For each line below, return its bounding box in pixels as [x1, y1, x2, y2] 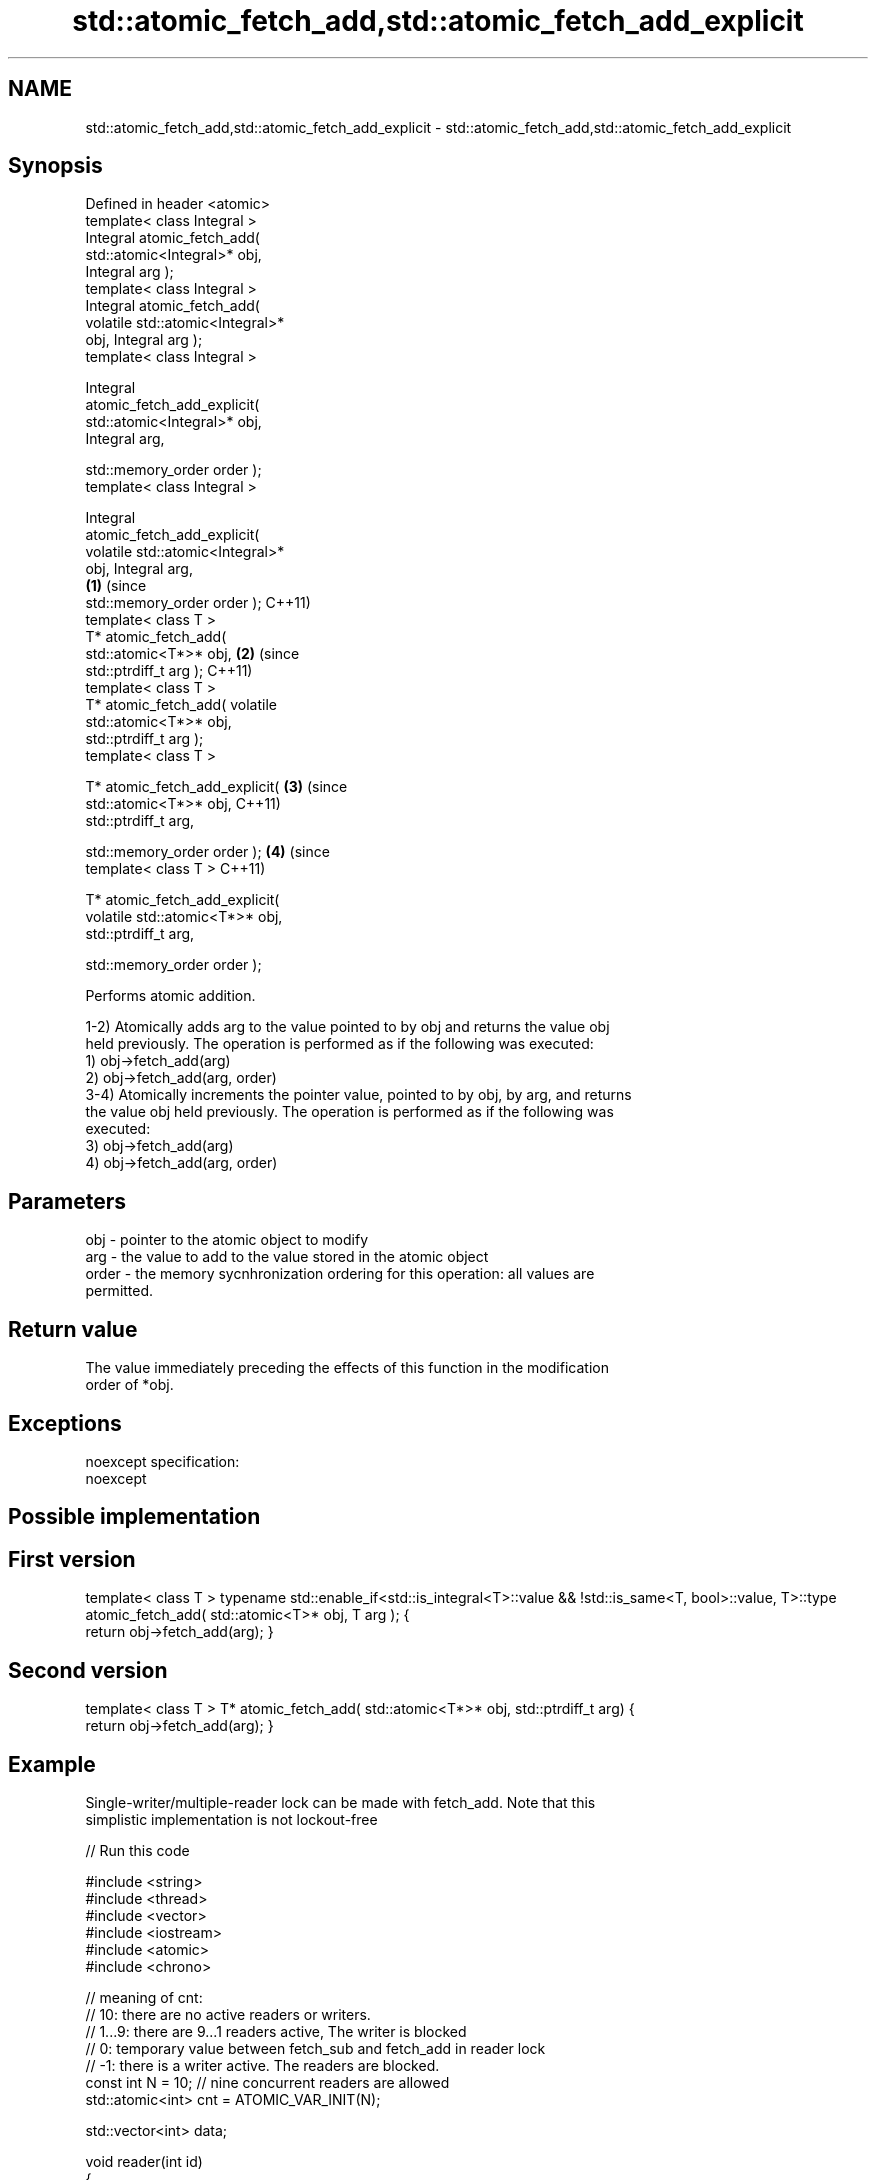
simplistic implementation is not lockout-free [85, 1810, 378, 1828]
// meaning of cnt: [85, 1988, 203, 2006]
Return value [8, 1316, 138, 1342]
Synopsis [8, 153, 103, 179]
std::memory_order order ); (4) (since [85, 843, 330, 861]
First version [8, 1546, 136, 1572]
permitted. [85, 1282, 154, 1300]
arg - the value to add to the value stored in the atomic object [85, 1248, 489, 1266]
